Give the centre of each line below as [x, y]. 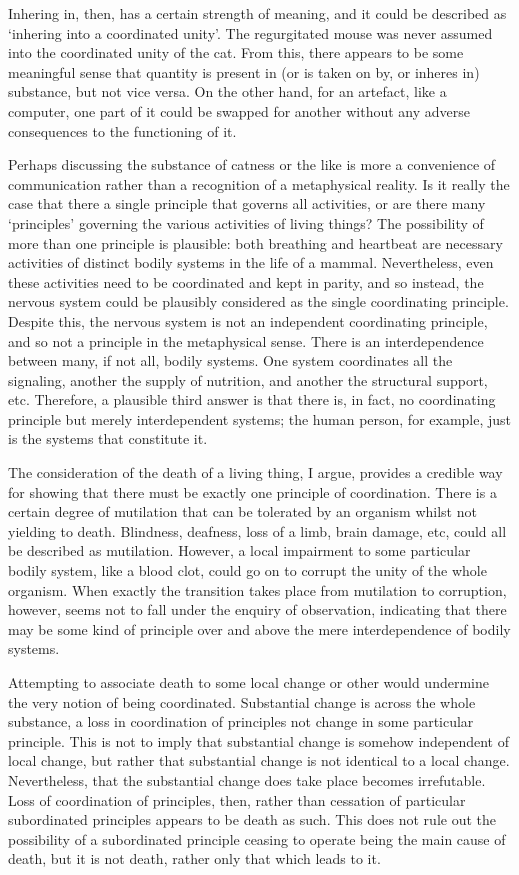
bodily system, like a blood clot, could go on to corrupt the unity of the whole [247, 570]
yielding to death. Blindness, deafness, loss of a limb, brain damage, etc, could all [257, 530]
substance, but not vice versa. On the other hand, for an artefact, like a [227, 91]
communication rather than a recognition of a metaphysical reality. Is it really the [259, 183]
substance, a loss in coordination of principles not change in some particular [241, 721]
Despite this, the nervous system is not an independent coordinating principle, [248, 320]
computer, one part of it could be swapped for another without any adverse [239, 110]
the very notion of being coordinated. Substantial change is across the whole [242, 701]
